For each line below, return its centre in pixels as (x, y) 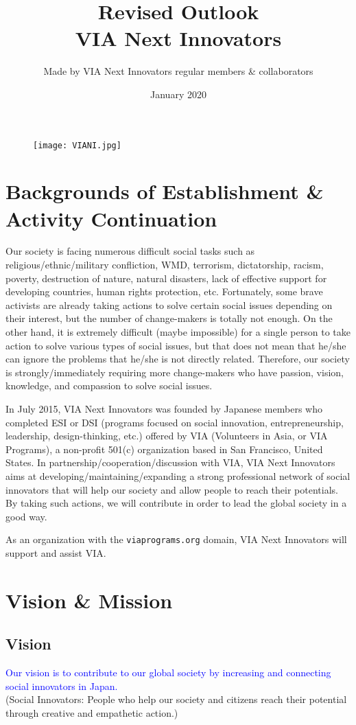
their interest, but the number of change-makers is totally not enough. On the (169, 318)
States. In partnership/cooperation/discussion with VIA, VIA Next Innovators (170, 462)
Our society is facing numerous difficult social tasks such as (130, 251)
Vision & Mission (89, 600)
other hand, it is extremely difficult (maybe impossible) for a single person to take (178, 332)
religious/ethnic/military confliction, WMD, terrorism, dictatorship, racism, (165, 265)
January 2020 (178, 94)
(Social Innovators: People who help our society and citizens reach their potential (176, 699)
